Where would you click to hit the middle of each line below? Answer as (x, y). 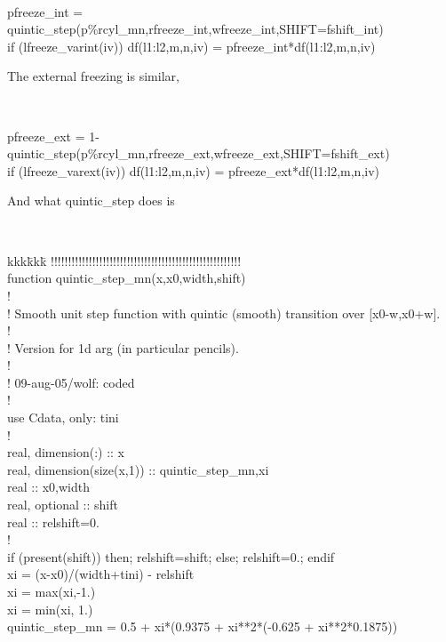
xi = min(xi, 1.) (50, 609)
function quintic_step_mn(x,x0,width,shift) (127, 278)
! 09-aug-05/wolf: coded (71, 382)
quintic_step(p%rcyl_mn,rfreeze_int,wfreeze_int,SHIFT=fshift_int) (195, 29)
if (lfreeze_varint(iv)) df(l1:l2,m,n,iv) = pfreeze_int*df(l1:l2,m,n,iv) (191, 46)
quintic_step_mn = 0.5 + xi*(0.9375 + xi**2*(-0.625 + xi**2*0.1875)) (203, 626)
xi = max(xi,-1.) (52, 591)
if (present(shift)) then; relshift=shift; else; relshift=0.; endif (171, 556)
